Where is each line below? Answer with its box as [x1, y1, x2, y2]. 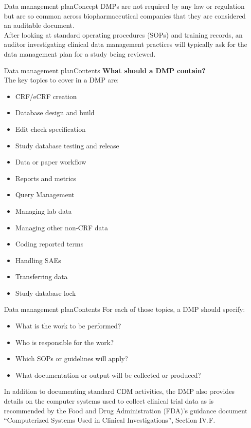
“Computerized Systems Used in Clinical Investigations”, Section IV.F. [4, 415, 215, 425]
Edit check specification [15, 123, 86, 134]
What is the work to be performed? [15, 321, 121, 331]
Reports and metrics [15, 173, 76, 183]
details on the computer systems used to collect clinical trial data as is [4, 396, 214, 406]
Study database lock [15, 287, 76, 298]
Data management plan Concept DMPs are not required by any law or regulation [4, 1, 245, 11]
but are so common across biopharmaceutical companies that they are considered [4, 10, 246, 20]
